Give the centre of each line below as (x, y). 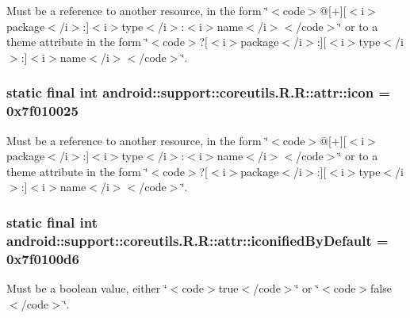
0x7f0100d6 (43, 258)
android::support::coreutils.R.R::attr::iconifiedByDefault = (197, 240)
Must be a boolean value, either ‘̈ (87, 287)
